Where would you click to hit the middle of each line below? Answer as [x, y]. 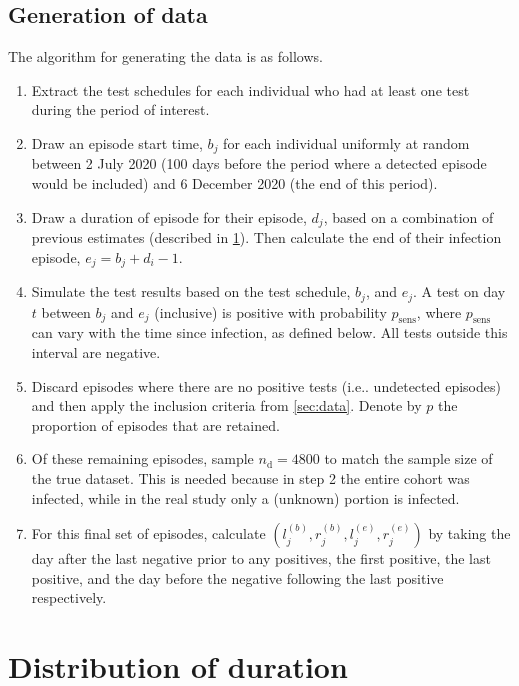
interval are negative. [96, 351]
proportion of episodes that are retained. [155, 424]
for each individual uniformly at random [346, 142]
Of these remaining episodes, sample [142, 458]
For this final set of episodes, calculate [148, 533]
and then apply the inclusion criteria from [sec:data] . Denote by [226, 405]
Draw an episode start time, [117, 142]
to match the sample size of [408, 458]
